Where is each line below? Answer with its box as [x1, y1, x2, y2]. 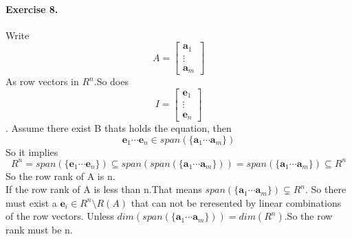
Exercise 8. [5, 1, 58, 16]
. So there [305, 182, 346, 196]
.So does [93, 74, 129, 89]
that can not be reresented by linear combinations [131, 195, 342, 209]
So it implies [5, 144, 58, 159]
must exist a [5, 195, 57, 209]
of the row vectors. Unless [5, 209, 114, 223]
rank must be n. [5, 223, 73, 237]
